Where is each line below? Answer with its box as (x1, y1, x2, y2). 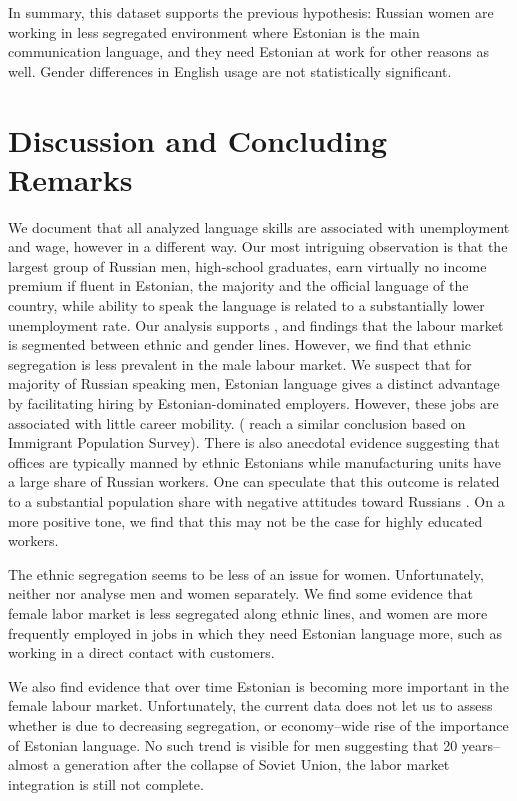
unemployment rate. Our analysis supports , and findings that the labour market (8, 314, 504, 335)
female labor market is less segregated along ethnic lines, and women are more (8, 602, 488, 623)
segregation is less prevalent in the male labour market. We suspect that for (8, 353, 472, 374)
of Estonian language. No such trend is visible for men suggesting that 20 (8, 734, 458, 755)
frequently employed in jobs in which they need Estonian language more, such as (8, 622, 503, 643)
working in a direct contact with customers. (8, 642, 275, 663)
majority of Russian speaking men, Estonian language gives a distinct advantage (8, 373, 500, 394)
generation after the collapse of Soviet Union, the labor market (64, 754, 450, 775)
